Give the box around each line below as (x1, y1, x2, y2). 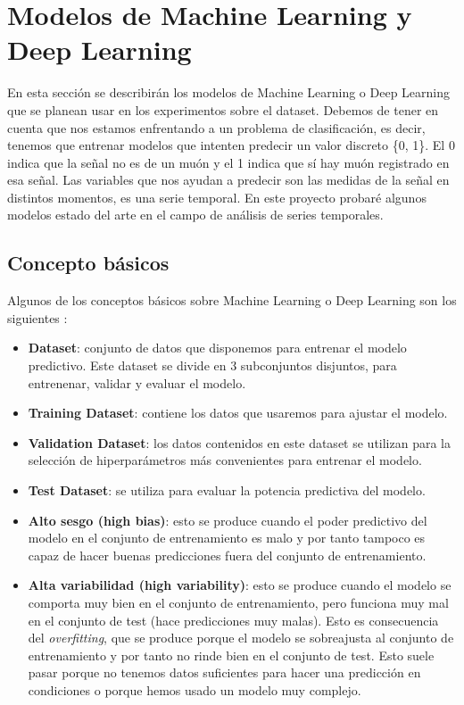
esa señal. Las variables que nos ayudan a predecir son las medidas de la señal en (7, 170, 450, 189)
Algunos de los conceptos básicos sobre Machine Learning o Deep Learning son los (7, 291, 457, 310)
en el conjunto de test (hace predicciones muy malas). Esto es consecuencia (28, 610, 439, 629)
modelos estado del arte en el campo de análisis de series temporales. (7, 205, 384, 224)
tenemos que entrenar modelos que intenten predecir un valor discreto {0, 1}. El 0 (7, 136, 455, 154)
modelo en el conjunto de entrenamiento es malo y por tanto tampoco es (28, 528, 426, 547)
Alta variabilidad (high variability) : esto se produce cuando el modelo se (28, 576, 452, 594)
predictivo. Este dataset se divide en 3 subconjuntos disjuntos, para (28, 356, 397, 375)
